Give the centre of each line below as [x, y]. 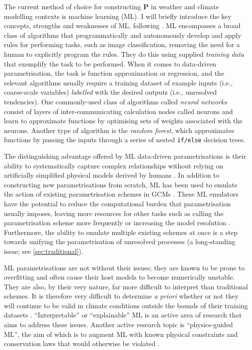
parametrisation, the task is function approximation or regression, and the [114, 73]
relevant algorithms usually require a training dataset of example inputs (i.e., [118, 82]
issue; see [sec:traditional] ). [44, 251]
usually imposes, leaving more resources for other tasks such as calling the [114, 213]
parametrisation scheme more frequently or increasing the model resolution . [117, 223]
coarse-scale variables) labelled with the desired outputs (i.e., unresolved [110, 92]
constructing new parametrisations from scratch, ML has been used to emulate [121, 184]
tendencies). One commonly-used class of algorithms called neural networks [115, 101]
